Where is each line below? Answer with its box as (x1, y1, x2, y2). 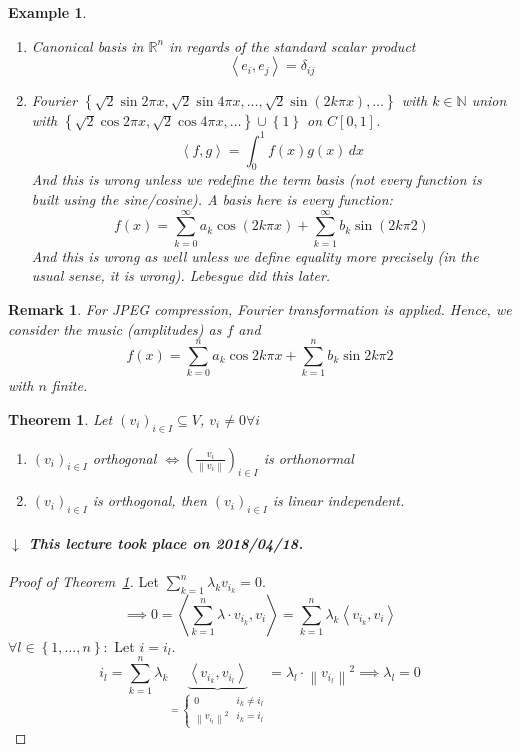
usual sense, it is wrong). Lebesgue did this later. (31, 265, 331, 286)
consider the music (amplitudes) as (8, 318, 222, 339)
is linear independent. (272, 490, 405, 511)
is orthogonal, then (92, 490, 207, 511)
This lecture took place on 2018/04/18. (28, 532, 304, 553)
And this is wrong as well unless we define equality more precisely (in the (31, 245, 479, 266)
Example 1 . (8, 2, 87, 22)
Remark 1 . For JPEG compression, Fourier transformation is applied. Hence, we (8, 298, 512, 319)
